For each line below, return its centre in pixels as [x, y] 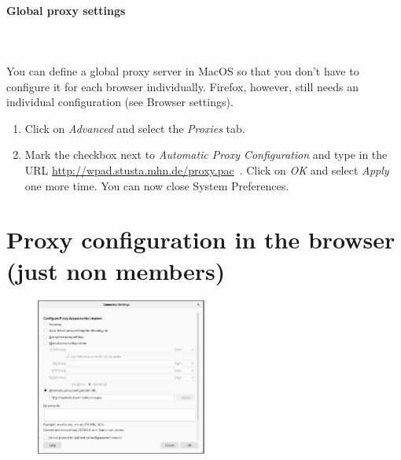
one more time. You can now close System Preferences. [157, 185]
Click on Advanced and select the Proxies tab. [135, 128]
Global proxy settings [66, 10]
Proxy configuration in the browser [201, 239]
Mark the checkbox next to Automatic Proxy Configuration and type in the [206, 155]
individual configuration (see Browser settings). [120, 102]
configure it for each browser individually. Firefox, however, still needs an [182, 86]
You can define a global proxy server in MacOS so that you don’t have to [183, 70]
